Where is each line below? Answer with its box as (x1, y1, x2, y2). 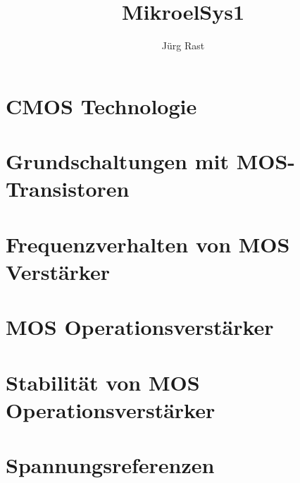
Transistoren (6, 174, 130, 203)
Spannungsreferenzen (6, 451, 215, 479)
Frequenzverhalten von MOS (6, 229, 290, 258)
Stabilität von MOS (6, 367, 200, 396)
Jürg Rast (161, 38, 205, 53)
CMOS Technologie (6, 91, 197, 120)
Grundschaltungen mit (6, 147, 229, 176)
